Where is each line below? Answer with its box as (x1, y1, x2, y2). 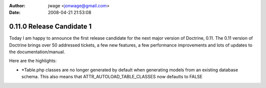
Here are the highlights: (9, 58, 57, 64)
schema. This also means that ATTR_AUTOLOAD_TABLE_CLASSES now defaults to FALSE (21, 74, 203, 80)
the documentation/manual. (9, 49, 66, 55)
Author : (9, 3, 26, 8)
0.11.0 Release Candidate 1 (9, 22, 92, 31)
